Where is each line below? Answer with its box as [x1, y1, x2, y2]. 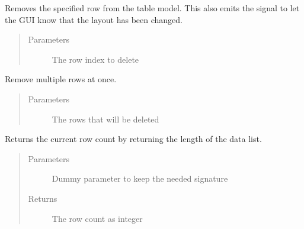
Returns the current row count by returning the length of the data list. [5, 133, 262, 145]
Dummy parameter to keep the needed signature [52, 172, 228, 185]
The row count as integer [52, 212, 143, 224]
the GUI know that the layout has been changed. [5, 13, 183, 25]
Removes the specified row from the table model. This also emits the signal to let [5, 2, 300, 14]
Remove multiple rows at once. [5, 73, 117, 85]
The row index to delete [52, 53, 139, 65]
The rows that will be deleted [52, 112, 159, 125]
